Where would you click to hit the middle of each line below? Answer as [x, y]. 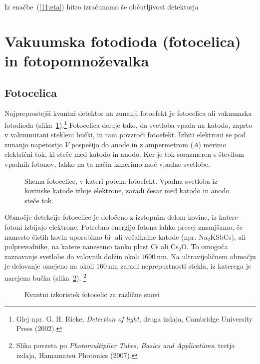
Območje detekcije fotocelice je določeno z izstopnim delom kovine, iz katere [121, 217]
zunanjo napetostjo [34, 144]
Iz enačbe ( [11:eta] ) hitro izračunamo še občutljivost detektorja [102, 6]
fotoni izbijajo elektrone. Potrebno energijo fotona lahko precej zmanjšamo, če [124, 226]
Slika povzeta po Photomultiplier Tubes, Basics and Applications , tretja [126, 345]
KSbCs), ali [228, 236]
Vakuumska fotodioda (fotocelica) [123, 41]
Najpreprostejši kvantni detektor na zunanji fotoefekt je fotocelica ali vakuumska [128, 113]
